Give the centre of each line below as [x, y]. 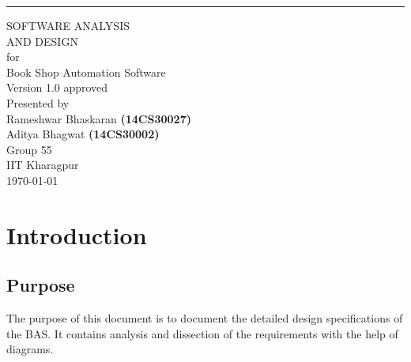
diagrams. [30, 349]
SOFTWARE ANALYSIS [68, 25]
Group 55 [29, 149]
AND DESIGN [42, 41]
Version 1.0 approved [57, 87]
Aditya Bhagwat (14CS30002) [83, 134]
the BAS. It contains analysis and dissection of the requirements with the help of [202, 333]
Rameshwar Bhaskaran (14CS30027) [99, 118]
